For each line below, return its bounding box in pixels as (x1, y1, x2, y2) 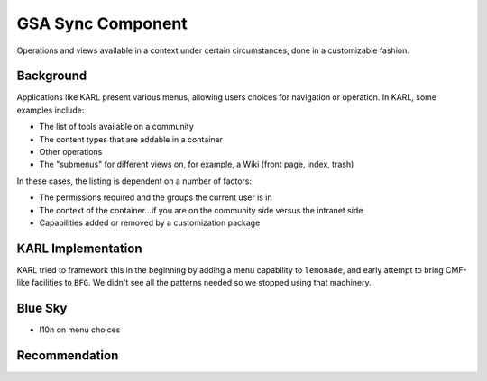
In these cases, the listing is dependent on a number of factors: (16, 176, 253, 186)
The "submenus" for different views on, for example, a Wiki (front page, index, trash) (39, 159, 354, 170)
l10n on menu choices (39, 324, 121, 335)
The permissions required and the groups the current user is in (39, 192, 272, 203)
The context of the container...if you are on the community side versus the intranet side (39, 204, 363, 215)
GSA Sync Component (16, 14, 188, 33)
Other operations (39, 147, 103, 158)
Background (16, 68, 87, 84)
